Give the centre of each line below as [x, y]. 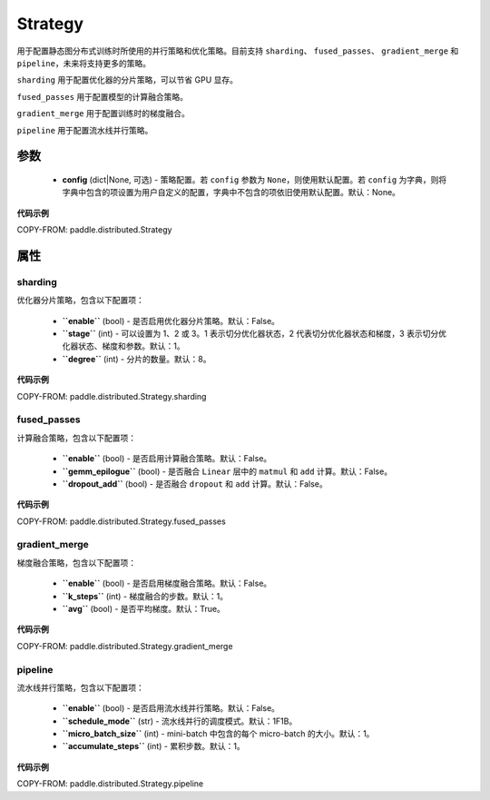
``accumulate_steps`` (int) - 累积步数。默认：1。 [153, 746]
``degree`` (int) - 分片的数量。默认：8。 [137, 359]
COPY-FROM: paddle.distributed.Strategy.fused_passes [121, 521]
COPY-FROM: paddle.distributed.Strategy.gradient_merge [125, 646]
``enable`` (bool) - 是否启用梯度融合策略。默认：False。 [167, 583]
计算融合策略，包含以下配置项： [76, 438]
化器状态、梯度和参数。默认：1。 [123, 346]
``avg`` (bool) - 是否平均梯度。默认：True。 [144, 608]
